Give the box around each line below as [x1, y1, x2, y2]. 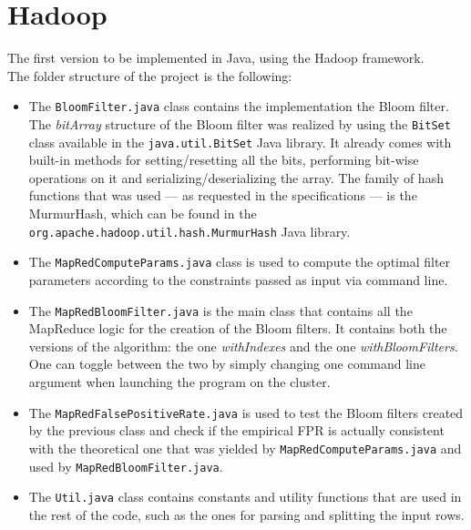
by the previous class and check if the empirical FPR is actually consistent [28, 421, 445, 440]
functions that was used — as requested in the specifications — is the [28, 186, 417, 205]
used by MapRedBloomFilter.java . [28, 456, 223, 475]
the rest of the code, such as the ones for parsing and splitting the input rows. [28, 505, 465, 524]
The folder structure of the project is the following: [7, 66, 292, 85]
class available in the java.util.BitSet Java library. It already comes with [28, 132, 452, 151]
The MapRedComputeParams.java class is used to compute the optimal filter [28, 252, 451, 271]
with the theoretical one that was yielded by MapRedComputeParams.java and [28, 438, 462, 457]
